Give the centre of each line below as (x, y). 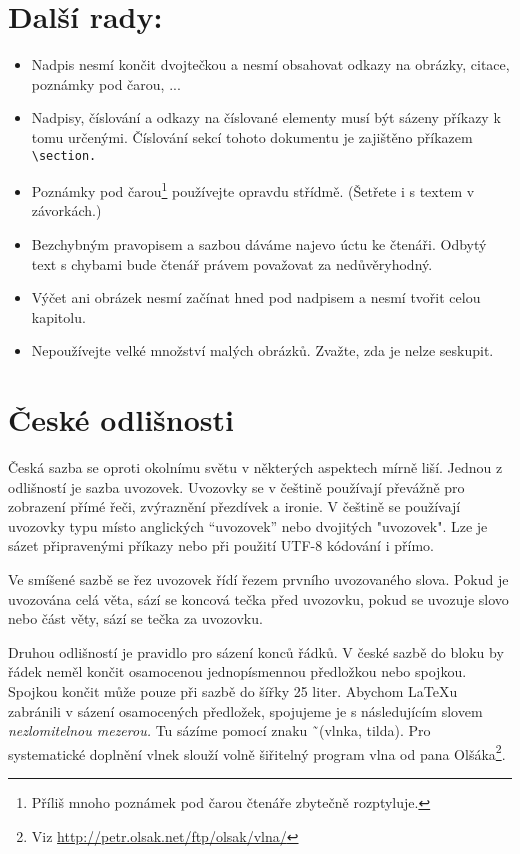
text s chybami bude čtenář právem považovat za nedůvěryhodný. (232, 263)
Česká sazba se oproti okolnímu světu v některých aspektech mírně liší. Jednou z (255, 467)
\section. (64, 155)
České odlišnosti (121, 419)
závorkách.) (66, 210)
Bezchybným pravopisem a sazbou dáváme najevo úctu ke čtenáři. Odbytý (259, 244)
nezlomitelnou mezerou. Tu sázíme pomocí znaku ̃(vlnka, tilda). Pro (219, 730)
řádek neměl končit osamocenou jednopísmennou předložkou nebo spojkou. (237, 671)
